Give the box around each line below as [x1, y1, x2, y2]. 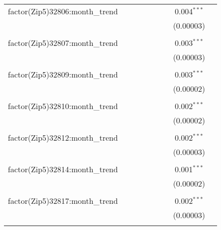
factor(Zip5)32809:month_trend [8, 69, 118, 80]
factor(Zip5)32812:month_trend [8, 132, 118, 143]
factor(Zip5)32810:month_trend [8, 100, 118, 112]
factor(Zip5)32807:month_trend [8, 37, 118, 48]
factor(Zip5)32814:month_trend [8, 163, 118, 175]
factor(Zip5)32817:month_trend [8, 195, 118, 206]
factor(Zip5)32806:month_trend [8, 5, 118, 17]
